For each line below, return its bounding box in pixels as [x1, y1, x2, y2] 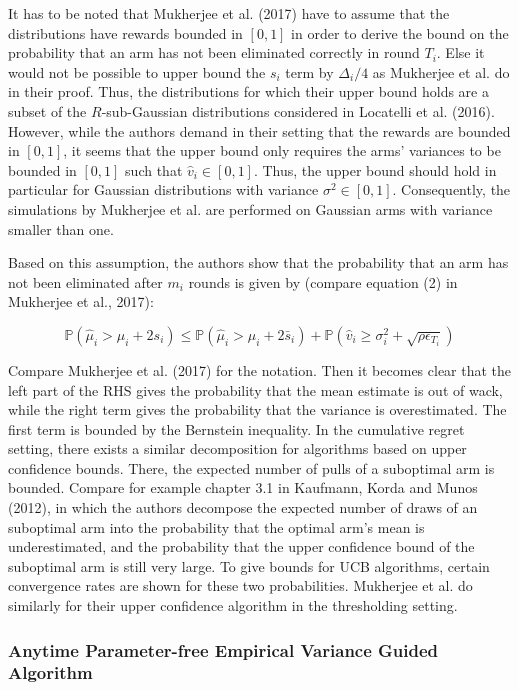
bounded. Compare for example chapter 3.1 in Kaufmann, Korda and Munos [8, 477, 478, 498]
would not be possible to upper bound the [8, 61, 266, 82]
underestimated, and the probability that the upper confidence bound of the [8, 536, 475, 557]
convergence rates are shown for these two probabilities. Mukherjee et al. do [8, 575, 473, 596]
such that [125, 159, 183, 180]
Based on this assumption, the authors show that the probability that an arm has [8, 252, 509, 273]
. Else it [436, 42, 485, 63]
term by [285, 61, 334, 82]
